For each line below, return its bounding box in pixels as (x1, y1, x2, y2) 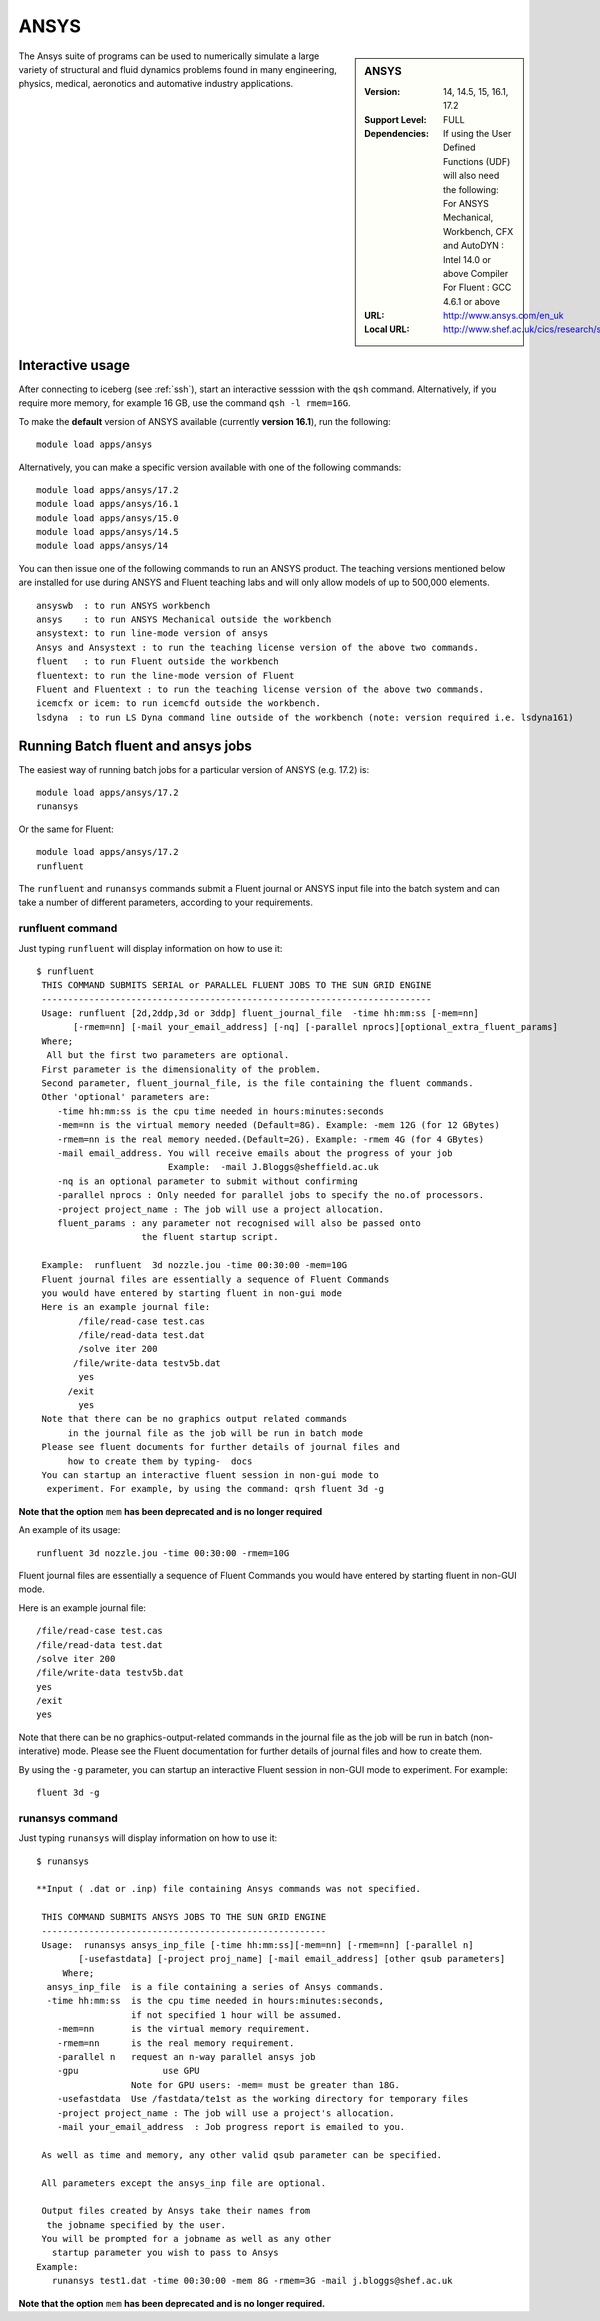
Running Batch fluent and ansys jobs (18, 737, 252, 754)
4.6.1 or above (443, 295, 500, 307)
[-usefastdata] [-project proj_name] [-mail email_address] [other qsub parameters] (78, 1953, 506, 1965)
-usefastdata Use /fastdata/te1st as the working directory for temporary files (56, 2093, 469, 2105)
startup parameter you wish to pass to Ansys (51, 2247, 279, 2259)
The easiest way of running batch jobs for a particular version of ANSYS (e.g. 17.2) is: (18, 763, 370, 775)
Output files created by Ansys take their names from (41, 2205, 311, 2217)
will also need (443, 170, 500, 182)
